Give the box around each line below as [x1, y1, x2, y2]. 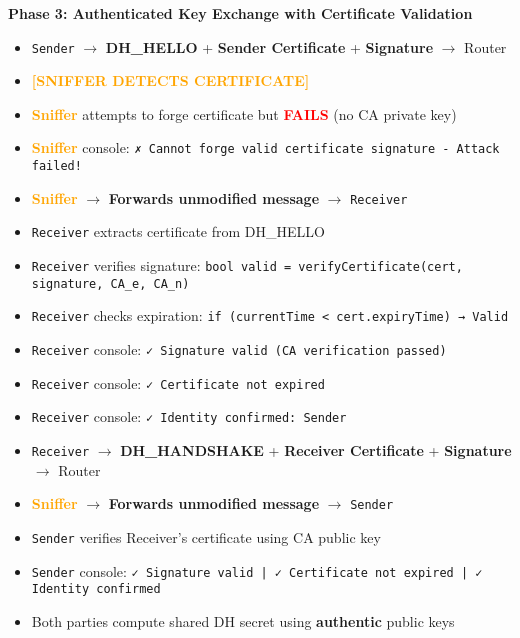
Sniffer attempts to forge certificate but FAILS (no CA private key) [31, 103, 457, 124]
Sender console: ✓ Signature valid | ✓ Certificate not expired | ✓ [31, 560, 483, 581]
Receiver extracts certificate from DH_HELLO [31, 221, 325, 242]
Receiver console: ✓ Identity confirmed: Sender [31, 406, 347, 427]
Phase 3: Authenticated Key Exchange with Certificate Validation [8, 3, 473, 23]
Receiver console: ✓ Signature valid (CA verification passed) [31, 339, 447, 360]
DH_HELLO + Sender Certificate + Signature [105, 36, 434, 57]
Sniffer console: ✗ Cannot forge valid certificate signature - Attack [31, 137, 500, 158]
